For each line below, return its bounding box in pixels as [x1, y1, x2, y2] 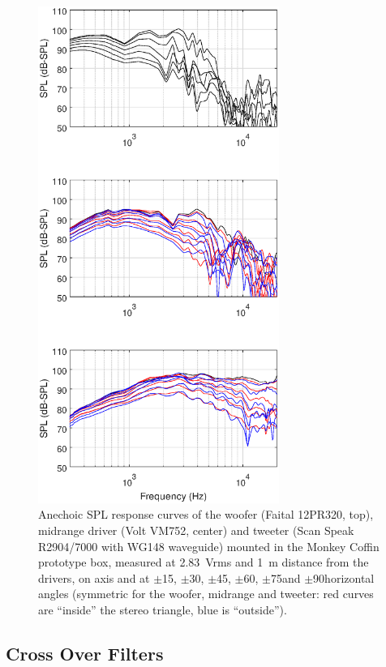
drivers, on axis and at [38, 569, 150, 586]
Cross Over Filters [6, 640, 164, 665]
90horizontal [313, 569, 375, 586]
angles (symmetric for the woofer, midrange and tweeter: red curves [38, 585, 374, 602]
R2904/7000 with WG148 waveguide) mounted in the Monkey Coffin [38, 537, 380, 554]
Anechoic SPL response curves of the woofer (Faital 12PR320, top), [38, 506, 374, 523]
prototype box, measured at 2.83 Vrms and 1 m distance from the [38, 554, 369, 571]
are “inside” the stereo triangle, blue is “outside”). [38, 601, 287, 618]
